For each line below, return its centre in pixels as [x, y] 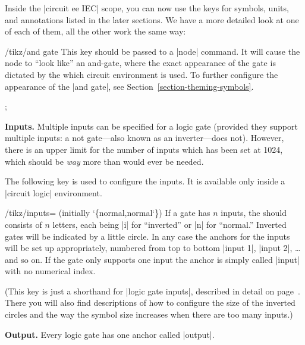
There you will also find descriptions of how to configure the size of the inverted [150, 302]
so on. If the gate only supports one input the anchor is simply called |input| [160, 259]
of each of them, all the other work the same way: [95, 31]
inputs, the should [254, 213]
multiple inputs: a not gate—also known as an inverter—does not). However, [144, 138]
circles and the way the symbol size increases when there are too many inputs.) [149, 314]
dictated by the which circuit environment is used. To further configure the [142, 74]
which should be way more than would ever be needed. [104, 161]
